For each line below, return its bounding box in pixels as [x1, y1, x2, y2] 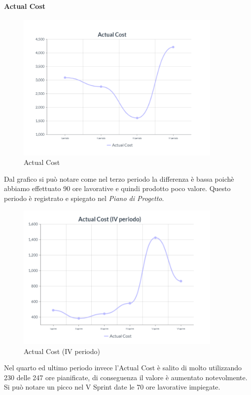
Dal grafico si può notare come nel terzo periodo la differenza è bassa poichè [4, 173, 234, 184]
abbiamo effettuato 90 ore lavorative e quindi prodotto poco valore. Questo [4, 183, 231, 194]
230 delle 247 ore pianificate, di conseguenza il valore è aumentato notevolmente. [4, 372, 248, 382]
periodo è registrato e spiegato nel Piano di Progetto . [4, 193, 164, 203]
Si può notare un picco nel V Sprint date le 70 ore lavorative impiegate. [4, 382, 220, 392]
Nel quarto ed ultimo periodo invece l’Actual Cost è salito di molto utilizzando [4, 362, 242, 373]
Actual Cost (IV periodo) [24, 346, 100, 356]
